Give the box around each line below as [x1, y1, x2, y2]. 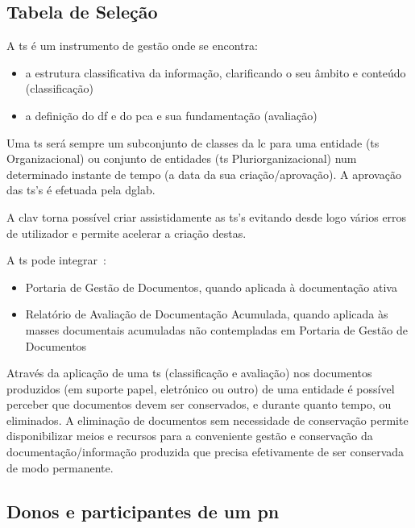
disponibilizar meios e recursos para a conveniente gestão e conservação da [6, 427, 373, 444]
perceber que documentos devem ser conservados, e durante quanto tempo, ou [6, 396, 392, 413]
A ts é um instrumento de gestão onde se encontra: [6, 37, 258, 54]
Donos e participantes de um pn [6, 498, 280, 523]
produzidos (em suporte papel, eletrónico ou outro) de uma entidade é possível [6, 380, 395, 397]
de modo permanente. [6, 459, 114, 476]
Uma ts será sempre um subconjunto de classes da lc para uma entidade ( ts [6, 134, 380, 151]
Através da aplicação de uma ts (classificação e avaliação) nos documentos [6, 364, 372, 381]
